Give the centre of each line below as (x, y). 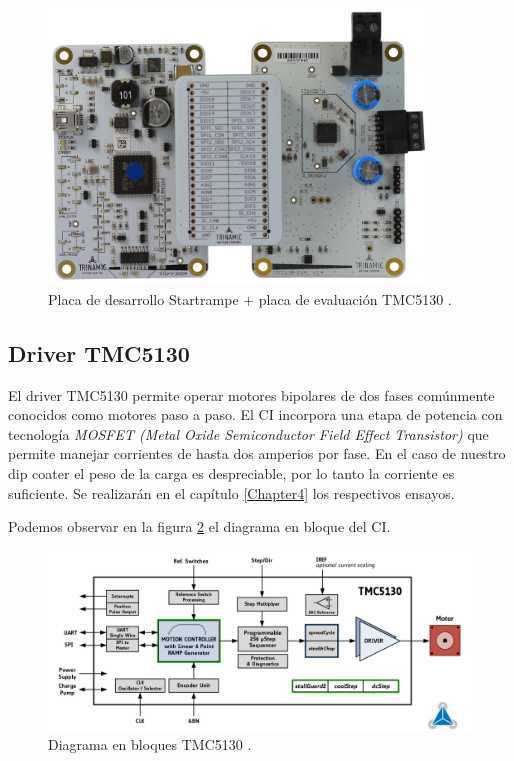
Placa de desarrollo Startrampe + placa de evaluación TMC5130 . (250, 298)
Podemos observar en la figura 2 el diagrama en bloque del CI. (199, 526)
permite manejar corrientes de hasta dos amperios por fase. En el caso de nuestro (257, 453)
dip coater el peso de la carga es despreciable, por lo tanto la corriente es (231, 473)
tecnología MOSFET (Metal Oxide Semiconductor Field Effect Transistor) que (248, 433)
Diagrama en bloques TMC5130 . (150, 744)
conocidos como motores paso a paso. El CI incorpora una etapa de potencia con (255, 414)
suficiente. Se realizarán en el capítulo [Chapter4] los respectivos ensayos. (231, 492)
